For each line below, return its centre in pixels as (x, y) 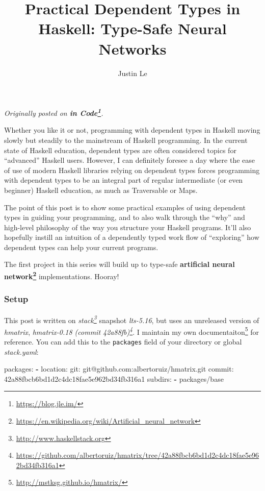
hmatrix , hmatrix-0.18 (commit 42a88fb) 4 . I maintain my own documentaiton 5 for (132, 331)
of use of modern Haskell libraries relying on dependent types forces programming (132, 170)
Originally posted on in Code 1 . (54, 112)
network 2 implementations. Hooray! (62, 275)
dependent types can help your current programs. (81, 247)
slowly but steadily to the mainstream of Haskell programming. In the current (126, 140)
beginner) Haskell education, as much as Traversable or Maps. (101, 190)
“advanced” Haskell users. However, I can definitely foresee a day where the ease (129, 160)
